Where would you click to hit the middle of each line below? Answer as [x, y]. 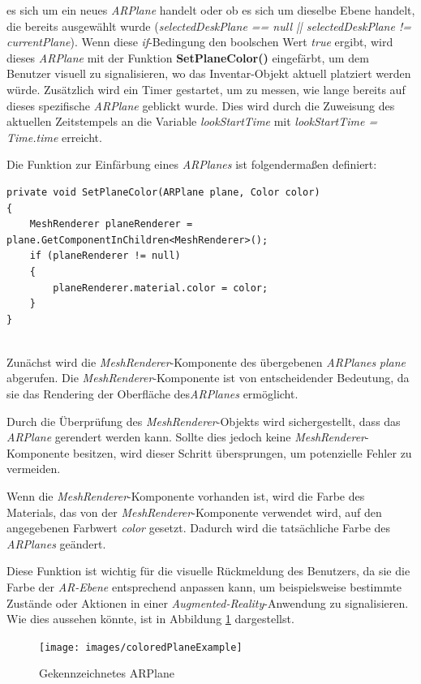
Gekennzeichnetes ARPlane [107, 673]
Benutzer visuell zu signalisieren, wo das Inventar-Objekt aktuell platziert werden [209, 73]
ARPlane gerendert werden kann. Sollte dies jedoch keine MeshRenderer [186, 437]
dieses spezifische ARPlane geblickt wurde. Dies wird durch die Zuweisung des [201, 105]
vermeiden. [34, 469]
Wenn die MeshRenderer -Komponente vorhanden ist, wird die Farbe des [186, 496]
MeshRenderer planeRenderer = [111, 224]
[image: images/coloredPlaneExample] [141, 647]
